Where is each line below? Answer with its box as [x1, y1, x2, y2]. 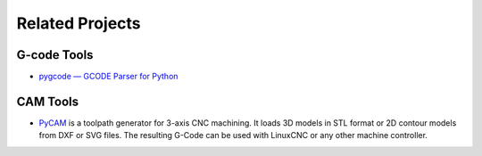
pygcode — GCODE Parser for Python [38, 71, 179, 82]
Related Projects [16, 13, 142, 33]
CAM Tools [16, 94, 79, 109]
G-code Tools [16, 47, 94, 62]
